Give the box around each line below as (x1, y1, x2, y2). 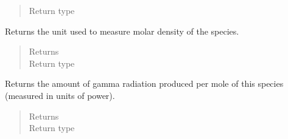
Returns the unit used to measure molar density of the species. (5, 24, 239, 37)
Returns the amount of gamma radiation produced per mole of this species (5, 77, 284, 90)
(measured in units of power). (5, 89, 115, 101)
